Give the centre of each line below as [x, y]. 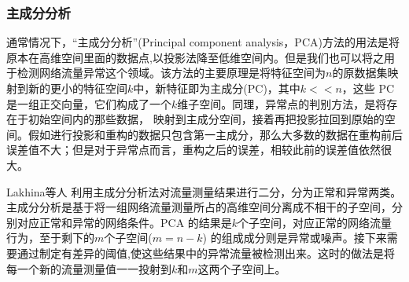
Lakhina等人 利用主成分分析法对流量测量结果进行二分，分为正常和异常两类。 [204, 191]
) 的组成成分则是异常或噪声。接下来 [295, 238]
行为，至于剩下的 [50, 238]
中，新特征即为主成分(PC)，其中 [217, 88]
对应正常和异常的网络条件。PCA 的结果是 [124, 222]
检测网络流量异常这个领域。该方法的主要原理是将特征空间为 [171, 73]
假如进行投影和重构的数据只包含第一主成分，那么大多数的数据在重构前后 [215, 134]
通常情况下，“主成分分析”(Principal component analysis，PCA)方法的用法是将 [203, 42]
